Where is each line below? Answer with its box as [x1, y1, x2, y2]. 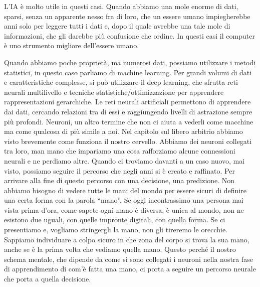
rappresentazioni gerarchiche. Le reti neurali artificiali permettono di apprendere [4, 96, 251, 107]
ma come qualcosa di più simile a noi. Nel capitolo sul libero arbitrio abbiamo [4, 126, 243, 136]
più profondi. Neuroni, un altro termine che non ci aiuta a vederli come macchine [4, 116, 253, 126]
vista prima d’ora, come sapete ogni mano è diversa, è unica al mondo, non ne [4, 204, 244, 215]
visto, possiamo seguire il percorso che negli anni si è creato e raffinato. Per [4, 165, 235, 176]
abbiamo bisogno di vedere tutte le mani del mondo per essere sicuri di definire [4, 185, 246, 195]
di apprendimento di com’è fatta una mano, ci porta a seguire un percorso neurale [4, 263, 256, 274]
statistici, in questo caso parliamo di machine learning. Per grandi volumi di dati [4, 67, 252, 77]
